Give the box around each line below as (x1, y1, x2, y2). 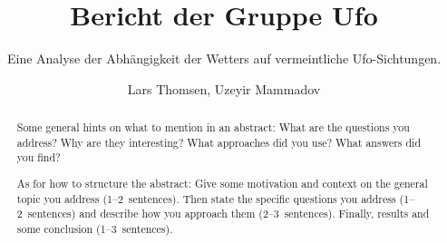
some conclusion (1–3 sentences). (16, 220, 173, 236)
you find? (16, 150, 61, 165)
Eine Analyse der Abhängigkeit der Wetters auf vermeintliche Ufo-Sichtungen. (6, 49, 442, 68)
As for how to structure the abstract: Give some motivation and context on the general (16, 175, 428, 190)
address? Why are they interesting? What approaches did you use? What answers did (16, 134, 421, 150)
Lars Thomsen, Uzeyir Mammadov (127, 79, 321, 98)
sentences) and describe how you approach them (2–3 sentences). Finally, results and (27, 206, 430, 221)
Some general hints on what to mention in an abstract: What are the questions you (16, 120, 410, 135)
